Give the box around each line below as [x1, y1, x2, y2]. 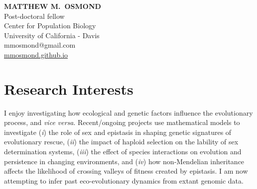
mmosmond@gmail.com [4, 40, 76, 50]
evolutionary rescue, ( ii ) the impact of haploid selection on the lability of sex [4, 136, 239, 147]
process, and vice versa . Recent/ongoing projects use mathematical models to [4, 117, 240, 127]
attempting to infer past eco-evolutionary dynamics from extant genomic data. [4, 175, 244, 186]
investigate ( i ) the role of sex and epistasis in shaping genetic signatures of [4, 126, 232, 137]
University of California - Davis [4, 30, 100, 40]
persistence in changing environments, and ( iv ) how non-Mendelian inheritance [4, 156, 245, 166]
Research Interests [4, 78, 133, 99]
